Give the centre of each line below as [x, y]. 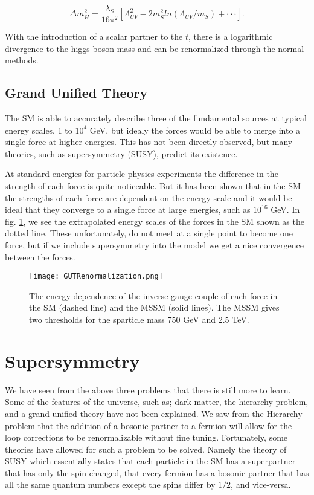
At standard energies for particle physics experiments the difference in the [142, 174]
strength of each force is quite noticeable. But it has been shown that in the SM [153, 186]
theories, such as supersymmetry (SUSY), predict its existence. [121, 153]
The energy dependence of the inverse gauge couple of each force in [153, 295]
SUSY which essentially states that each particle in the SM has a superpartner [150, 461]
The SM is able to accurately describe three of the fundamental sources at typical [156, 118]
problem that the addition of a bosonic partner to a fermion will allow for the [149, 425]
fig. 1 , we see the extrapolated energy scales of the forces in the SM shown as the [155, 221]
